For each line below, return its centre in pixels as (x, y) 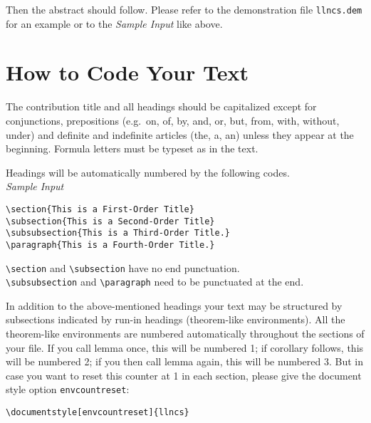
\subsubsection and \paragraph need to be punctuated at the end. (155, 282)
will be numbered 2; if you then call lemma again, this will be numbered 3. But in (185, 361)
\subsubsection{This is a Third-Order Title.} (118, 233)
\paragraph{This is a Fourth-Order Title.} (110, 245)
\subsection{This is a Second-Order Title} (110, 221)
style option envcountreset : (68, 389)
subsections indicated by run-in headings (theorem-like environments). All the (176, 319)
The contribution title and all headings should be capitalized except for (161, 106)
